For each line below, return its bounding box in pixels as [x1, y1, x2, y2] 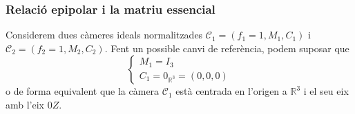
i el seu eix [303, 84, 349, 98]
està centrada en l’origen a [175, 84, 287, 98]
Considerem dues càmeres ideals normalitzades [6, 27, 203, 42]
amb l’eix [6, 98, 44, 111]
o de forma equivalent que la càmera [6, 84, 160, 98]
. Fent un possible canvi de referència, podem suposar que [104, 41, 349, 55]
